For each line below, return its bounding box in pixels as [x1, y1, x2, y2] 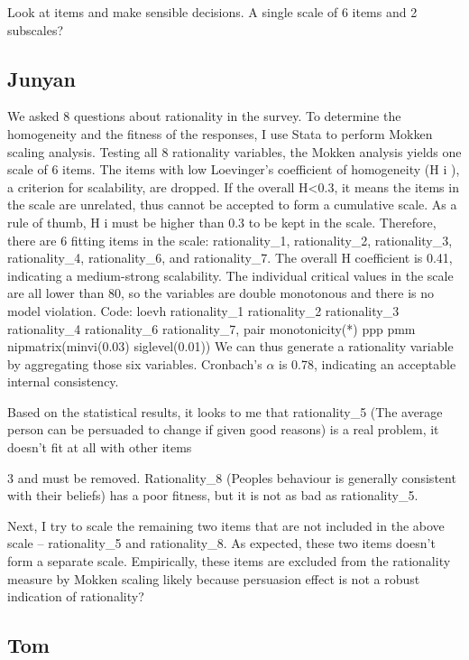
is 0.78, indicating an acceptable [279, 354, 456, 373]
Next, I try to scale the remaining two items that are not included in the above [7, 516, 445, 535]
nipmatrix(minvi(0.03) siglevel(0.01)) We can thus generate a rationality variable [7, 337, 454, 356]
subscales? [7, 20, 64, 39]
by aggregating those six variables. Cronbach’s [7, 354, 262, 373]
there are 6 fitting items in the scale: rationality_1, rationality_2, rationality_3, [7, 230, 453, 249]
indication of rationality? [7, 587, 144, 606]
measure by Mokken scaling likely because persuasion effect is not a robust [7, 569, 420, 588]
